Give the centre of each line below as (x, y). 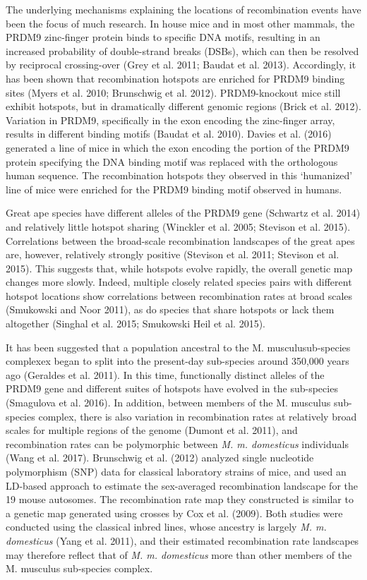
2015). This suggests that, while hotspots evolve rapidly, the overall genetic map (179, 268)
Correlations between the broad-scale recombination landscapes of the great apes (180, 240)
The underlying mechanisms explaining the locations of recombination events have (183, 9)
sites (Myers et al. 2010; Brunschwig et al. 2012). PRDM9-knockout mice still (173, 92)
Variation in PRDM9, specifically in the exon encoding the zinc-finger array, (170, 120)
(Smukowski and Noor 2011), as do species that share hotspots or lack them (170, 309)
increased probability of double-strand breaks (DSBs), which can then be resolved (182, 50)
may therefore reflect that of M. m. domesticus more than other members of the (179, 554)
